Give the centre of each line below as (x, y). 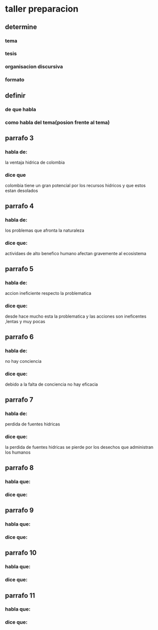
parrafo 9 (19, 510)
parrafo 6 (19, 337)
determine (21, 27)
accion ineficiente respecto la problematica (48, 293)
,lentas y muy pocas (25, 322)
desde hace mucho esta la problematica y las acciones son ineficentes (76, 316)
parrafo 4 (19, 206)
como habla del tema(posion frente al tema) (57, 122)
